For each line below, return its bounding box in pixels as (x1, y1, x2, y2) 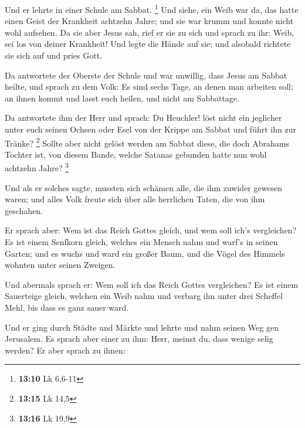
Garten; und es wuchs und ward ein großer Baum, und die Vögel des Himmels (5, 247, 285, 259)
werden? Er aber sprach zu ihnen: (5, 344, 126, 356)
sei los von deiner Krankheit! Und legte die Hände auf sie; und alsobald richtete (5, 38, 291, 50)
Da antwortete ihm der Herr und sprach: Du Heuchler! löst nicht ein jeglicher (5, 111, 282, 124)
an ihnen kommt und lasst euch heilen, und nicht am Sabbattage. (5, 91, 239, 104)
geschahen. (5, 204, 43, 216)
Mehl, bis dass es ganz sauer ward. (5, 301, 129, 314)
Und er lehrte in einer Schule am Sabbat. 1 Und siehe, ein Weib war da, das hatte (5, 2, 299, 15)
